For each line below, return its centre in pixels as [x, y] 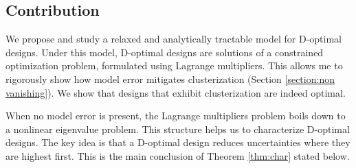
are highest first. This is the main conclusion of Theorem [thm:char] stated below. [178, 155]
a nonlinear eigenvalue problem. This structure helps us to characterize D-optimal [178, 129]
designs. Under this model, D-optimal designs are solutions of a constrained [165, 52]
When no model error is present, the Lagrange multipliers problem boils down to [176, 116]
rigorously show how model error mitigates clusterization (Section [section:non [170, 79]
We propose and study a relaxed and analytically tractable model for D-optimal [174, 39]
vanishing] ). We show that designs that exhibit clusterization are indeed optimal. [176, 92]
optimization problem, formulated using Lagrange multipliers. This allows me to [174, 65]
